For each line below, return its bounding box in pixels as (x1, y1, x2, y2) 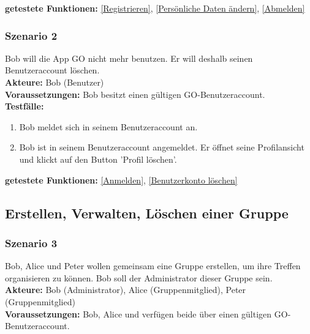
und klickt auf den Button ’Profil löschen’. (19, 152, 177, 165)
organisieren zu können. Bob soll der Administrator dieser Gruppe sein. (5, 271, 273, 284)
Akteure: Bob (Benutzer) (5, 76, 104, 88)
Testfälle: (5, 100, 44, 113)
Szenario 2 (5, 28, 58, 43)
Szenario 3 (5, 235, 58, 250)
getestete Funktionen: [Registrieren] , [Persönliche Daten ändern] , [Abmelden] (5, 2, 305, 14)
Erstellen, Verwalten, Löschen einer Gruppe (5, 203, 289, 222)
